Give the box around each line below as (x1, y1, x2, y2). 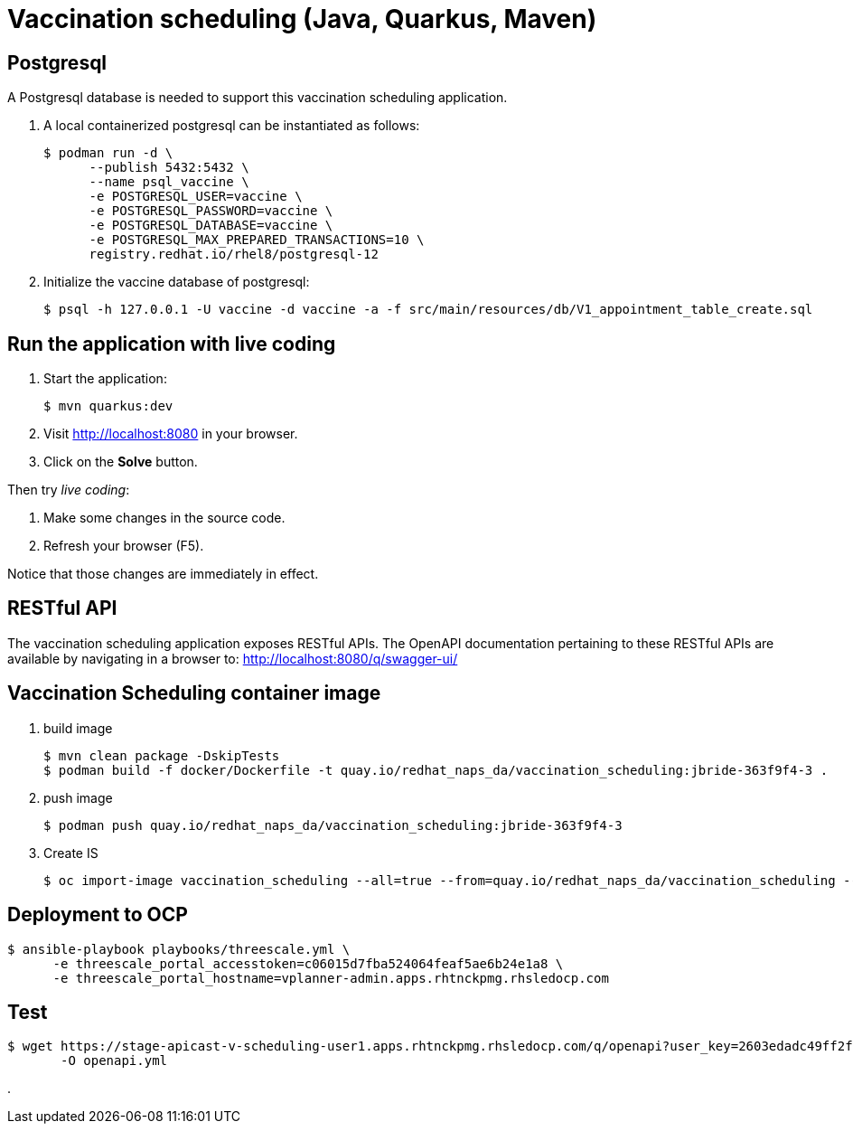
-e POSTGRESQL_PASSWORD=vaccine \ (89, 203, 333, 219)
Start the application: (43, 371, 167, 387)
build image (43, 720, 113, 736)
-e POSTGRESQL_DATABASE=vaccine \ (89, 218, 333, 233)
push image (43, 789, 113, 806)
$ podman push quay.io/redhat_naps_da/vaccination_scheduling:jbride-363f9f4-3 (43, 817, 623, 833)
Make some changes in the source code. (43, 510, 286, 526)
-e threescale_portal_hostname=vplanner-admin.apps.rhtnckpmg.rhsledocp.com (52, 970, 609, 985)
